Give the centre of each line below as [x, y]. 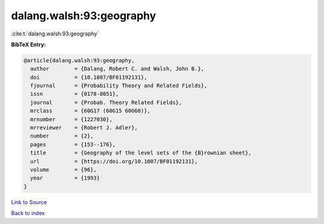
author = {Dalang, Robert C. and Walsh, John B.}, [117, 69]
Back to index [28, 213]
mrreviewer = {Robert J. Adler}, [84, 128]
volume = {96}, [64, 170]
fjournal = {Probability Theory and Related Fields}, [119, 86]
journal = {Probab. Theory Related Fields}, [106, 102]
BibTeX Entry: [28, 44]
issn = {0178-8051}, [75, 94]
